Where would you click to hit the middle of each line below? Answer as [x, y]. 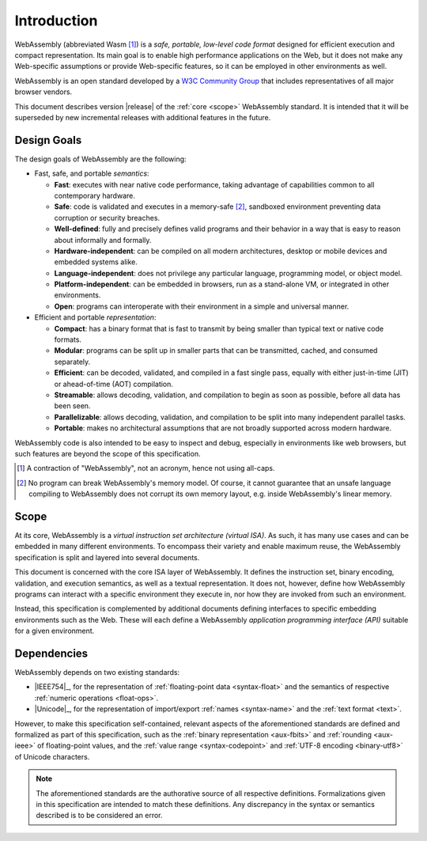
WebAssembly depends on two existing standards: [97, 672]
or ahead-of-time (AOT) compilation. [114, 384]
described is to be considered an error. [99, 816]
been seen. [72, 406]
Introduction [56, 21]
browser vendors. [43, 92]
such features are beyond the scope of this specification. [108, 453]
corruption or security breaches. [107, 218]
